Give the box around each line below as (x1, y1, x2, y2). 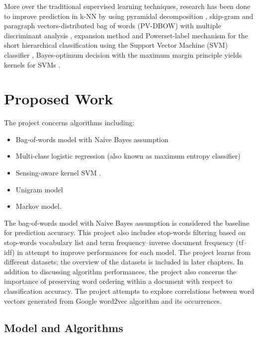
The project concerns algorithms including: (4, 117, 135, 128)
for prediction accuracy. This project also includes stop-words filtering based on (4, 227, 246, 238)
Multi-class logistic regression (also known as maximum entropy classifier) (15, 151, 241, 161)
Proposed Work (4, 88, 113, 109)
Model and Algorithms (4, 320, 123, 335)
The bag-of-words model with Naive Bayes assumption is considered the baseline (4, 217, 250, 228)
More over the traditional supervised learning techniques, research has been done (4, 1, 251, 11)
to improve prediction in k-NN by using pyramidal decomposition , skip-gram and (4, 10, 254, 21)
